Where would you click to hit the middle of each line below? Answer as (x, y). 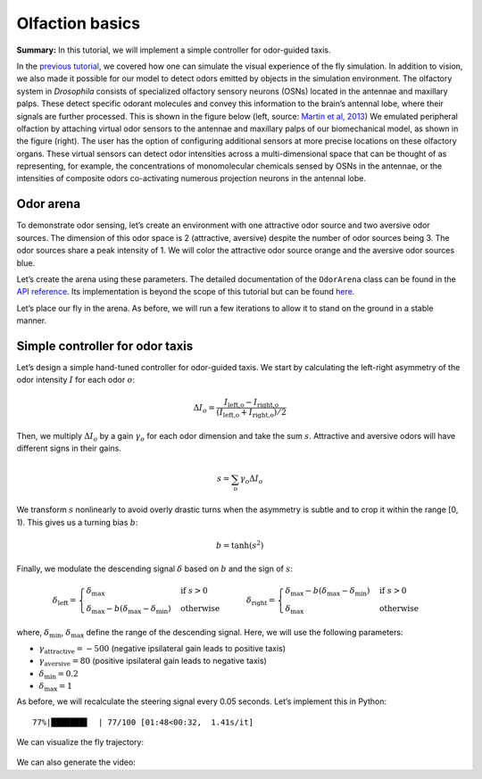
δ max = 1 (56, 687)
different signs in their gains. (69, 448)
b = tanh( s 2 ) (240, 545)
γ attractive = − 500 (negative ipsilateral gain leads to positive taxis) (162, 650)
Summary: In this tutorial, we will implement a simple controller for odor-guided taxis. (174, 50)
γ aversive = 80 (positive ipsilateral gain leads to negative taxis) (153, 662)
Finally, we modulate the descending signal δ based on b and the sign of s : (155, 569)
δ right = (261, 601)
